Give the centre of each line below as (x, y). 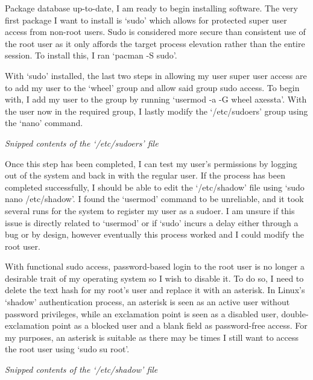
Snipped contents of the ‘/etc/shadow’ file (81, 369)
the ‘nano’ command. (44, 123)
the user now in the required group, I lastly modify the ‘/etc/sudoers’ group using (156, 111)
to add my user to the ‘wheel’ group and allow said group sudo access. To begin (152, 87)
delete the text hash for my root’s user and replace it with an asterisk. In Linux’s (155, 290)
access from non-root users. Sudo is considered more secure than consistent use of (155, 32)
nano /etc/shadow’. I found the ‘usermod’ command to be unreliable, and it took (154, 199)
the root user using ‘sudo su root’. (67, 349)
